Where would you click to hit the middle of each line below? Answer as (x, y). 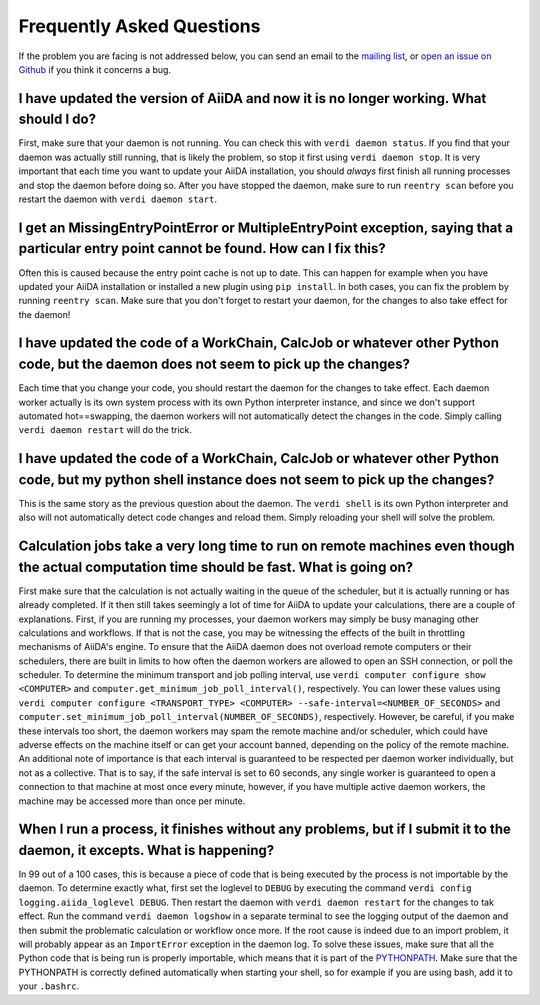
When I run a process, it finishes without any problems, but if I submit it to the (265, 829)
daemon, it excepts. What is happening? (146, 850)
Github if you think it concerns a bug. (95, 69)
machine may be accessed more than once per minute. (132, 801)
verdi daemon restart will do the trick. (105, 430)
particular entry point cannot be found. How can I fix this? (202, 248)
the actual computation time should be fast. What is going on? (216, 566)
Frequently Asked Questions (139, 26)
